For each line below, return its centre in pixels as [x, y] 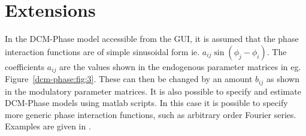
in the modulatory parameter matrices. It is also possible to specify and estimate [153, 91]
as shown [283, 79]
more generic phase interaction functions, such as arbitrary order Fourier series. [151, 114]
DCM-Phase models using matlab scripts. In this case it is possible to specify [146, 103]
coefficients [25, 66]
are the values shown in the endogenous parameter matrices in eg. [180, 66]
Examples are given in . [48, 126]
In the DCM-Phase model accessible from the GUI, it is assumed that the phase [152, 39]
